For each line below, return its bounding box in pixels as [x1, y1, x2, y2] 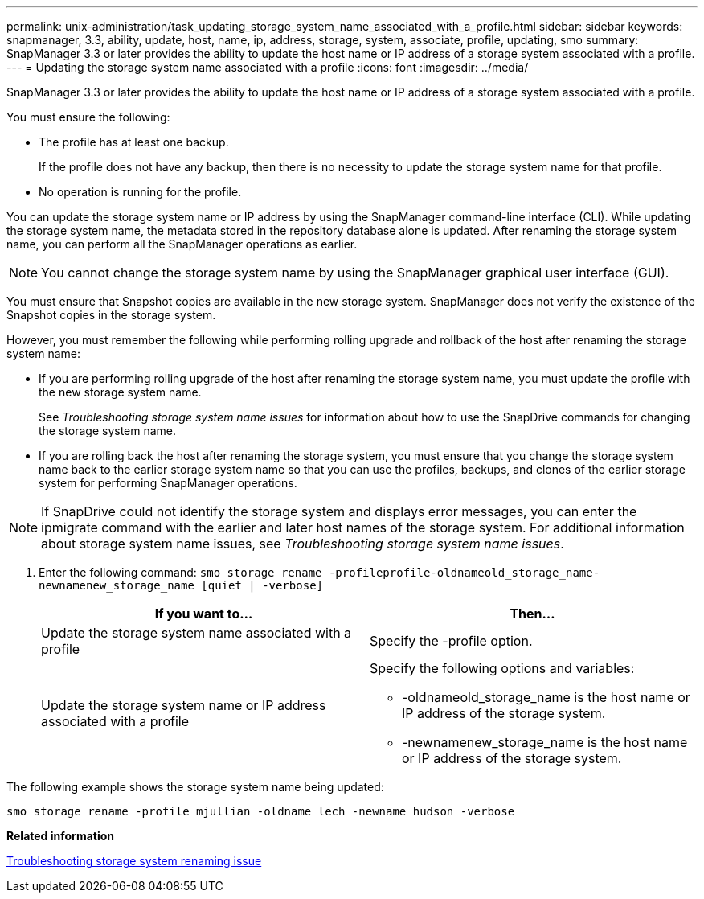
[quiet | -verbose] [201, 579, 324, 592]
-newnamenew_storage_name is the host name [402, 734, 688, 750]
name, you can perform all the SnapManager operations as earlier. [6, 237, 358, 251]
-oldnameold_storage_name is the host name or [402, 689, 690, 705]
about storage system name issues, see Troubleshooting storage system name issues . [41, 536, 564, 552]
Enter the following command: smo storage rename [39, 565, 322, 579]
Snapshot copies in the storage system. [6, 308, 216, 322]
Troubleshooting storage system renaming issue [6, 854, 262, 868]
